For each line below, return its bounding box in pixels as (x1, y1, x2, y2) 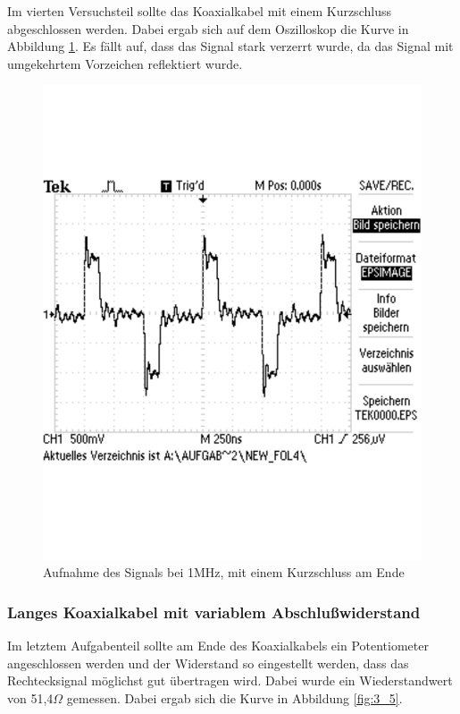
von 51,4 (7, 688, 54, 707)
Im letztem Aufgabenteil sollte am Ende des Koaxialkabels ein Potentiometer (7, 635, 429, 654)
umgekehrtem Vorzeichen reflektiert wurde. (7, 54, 243, 72)
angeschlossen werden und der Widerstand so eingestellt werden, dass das (7, 653, 409, 672)
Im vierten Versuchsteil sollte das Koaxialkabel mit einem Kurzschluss (7, 2, 391, 20)
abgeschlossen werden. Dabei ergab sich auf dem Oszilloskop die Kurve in (7, 19, 409, 38)
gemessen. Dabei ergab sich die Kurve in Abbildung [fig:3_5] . (66, 688, 403, 707)
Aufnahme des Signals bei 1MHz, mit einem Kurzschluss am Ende (43, 563, 405, 582)
